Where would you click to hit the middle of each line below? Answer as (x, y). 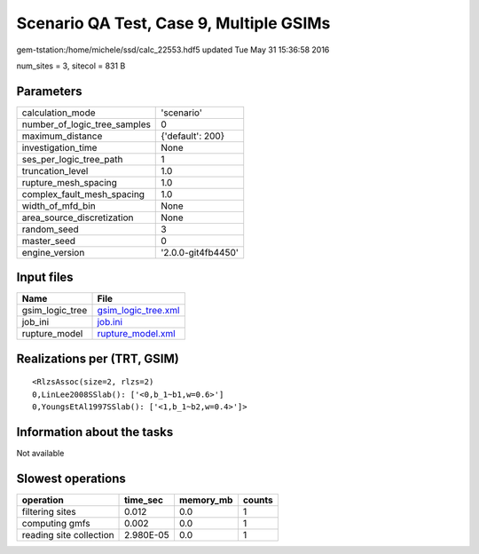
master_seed (48, 241)
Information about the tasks (95, 432)
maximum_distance (62, 136)
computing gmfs (56, 523)
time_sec (144, 500)
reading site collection (68, 534)
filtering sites (49, 511)
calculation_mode (59, 113)
